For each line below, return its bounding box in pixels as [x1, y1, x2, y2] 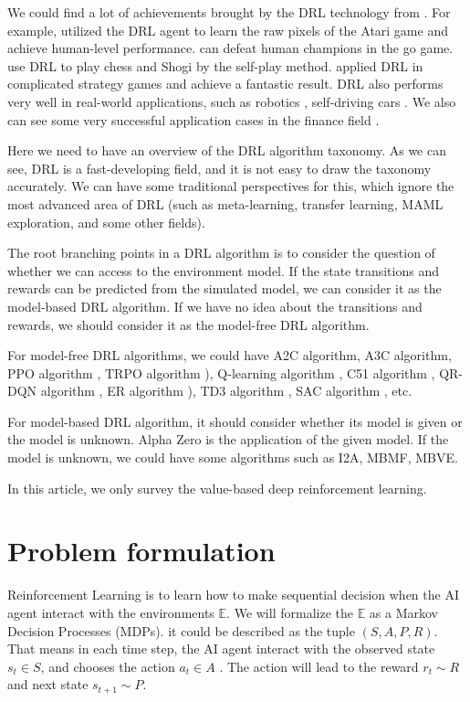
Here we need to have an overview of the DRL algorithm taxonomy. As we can [7, 141, 446, 160]
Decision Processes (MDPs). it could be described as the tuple [7, 621, 355, 640]
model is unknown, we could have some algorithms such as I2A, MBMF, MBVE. [7, 448, 458, 467]
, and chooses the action [40, 656, 175, 675]
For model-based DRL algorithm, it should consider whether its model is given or [7, 411, 463, 431]
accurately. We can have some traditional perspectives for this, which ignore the [7, 176, 454, 196]
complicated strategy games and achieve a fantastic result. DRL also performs [7, 74, 444, 93]
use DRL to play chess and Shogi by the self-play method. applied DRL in [7, 56, 423, 75]
